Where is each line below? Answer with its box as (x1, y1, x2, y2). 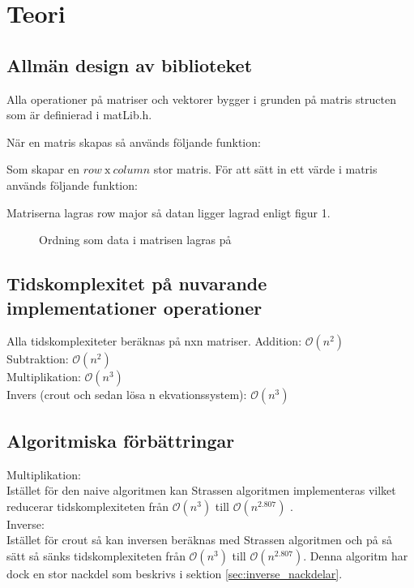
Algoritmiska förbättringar (6, 427, 235, 453)
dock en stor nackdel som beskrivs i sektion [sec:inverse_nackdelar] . (6, 564, 343, 582)
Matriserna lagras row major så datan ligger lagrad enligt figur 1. (6, 204, 331, 221)
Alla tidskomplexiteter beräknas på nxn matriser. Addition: (6, 333, 302, 350)
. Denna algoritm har (303, 547, 408, 564)
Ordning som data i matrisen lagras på (39, 231, 232, 248)
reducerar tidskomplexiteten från (6, 497, 169, 514)
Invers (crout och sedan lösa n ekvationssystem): (6, 386, 247, 403)
